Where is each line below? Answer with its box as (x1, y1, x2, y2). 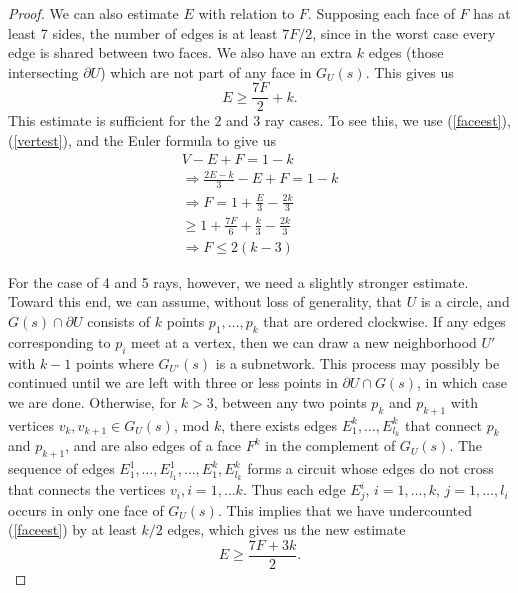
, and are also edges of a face (65, 435, 242, 456)
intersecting (8, 61, 79, 82)
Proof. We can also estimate (8, 3, 179, 23)
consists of (87, 311, 151, 331)
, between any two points (213, 391, 367, 412)
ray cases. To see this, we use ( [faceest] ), (264, 110, 511, 131)
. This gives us (365, 61, 454, 82)
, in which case (417, 372, 507, 393)
